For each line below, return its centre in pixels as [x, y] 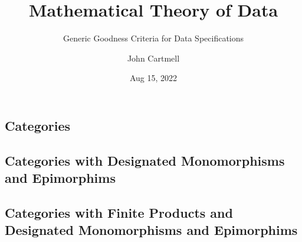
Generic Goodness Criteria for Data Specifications [153, 38]
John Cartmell [153, 58]
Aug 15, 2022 [153, 78]
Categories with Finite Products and [119, 212]
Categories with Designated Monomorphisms [145, 160]
